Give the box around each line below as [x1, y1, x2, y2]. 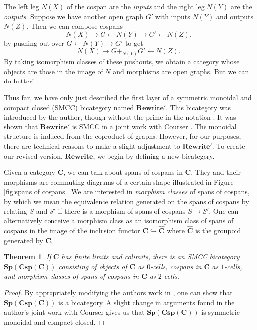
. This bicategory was [166, 102, 231, 112]
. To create [212, 140, 245, 151]
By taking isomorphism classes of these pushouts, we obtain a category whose [4, 56, 240, 67]
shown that [4, 121, 38, 131]
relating [4, 206, 27, 216]
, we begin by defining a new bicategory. [93, 150, 215, 161]
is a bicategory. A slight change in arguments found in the [58, 297, 235, 307]
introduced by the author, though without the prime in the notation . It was [4, 112, 236, 122]
